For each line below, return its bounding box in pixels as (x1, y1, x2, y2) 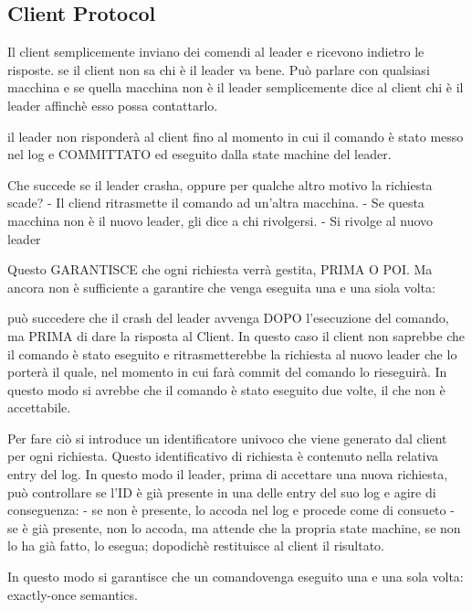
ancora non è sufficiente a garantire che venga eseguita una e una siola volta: (7, 277, 435, 296)
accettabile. (7, 398, 71, 417)
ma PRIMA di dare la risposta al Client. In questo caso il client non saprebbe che (7, 326, 465, 345)
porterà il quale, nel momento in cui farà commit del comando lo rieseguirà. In (7, 362, 447, 381)
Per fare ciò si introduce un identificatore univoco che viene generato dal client (7, 428, 447, 447)
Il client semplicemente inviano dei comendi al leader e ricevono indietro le (7, 42, 425, 61)
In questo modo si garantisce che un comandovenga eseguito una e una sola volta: (7, 567, 464, 586)
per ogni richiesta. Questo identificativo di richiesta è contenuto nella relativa (7, 446, 439, 466)
